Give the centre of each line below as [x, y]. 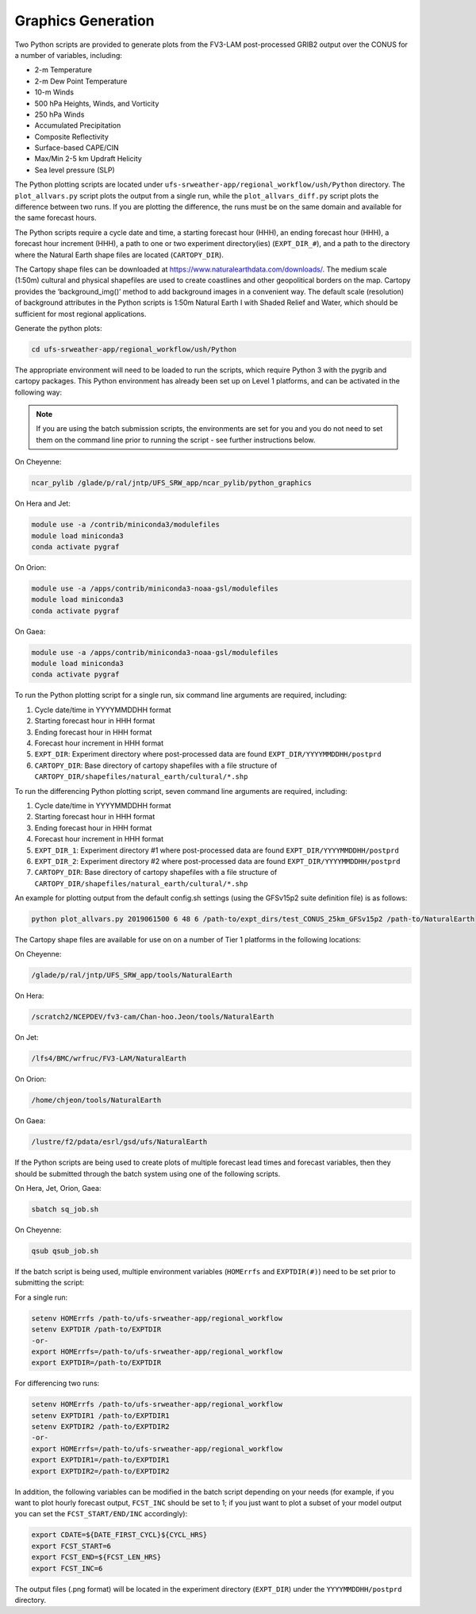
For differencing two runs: [57, 1383]
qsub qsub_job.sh [65, 1251]
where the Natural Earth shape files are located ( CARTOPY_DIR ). [119, 255]
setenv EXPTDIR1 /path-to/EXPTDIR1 [100, 1416]
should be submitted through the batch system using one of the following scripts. [148, 1173]
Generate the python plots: [58, 328]
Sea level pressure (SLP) [75, 170]
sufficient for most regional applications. [81, 314]
